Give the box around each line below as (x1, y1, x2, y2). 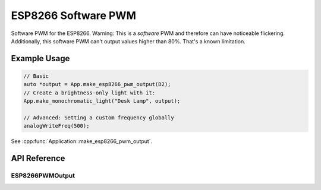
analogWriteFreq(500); (23, 122, 90, 129)
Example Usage (11, 53, 70, 64)
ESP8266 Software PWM (11, 9, 136, 22)
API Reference (11, 153, 65, 163)
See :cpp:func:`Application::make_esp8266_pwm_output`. (11, 138, 153, 145)
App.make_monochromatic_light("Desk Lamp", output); (23, 98, 181, 104)
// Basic (23, 72, 49, 80)
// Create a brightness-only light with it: (23, 89, 156, 96)
